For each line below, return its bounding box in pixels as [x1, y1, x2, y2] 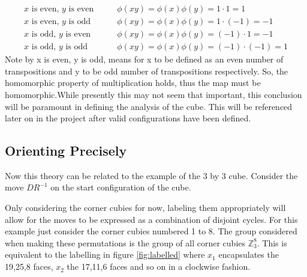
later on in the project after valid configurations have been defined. [5, 112, 251, 124]
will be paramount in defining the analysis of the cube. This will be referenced [5, 100, 293, 112]
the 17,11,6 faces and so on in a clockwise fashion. [67, 260, 251, 273]
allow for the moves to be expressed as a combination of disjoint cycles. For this [5, 213, 298, 225]
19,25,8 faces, [5, 260, 53, 273]
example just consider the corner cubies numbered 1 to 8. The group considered [5, 225, 297, 237]
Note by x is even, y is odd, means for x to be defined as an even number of [5, 53, 284, 65]
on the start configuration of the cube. [50, 181, 191, 193]
